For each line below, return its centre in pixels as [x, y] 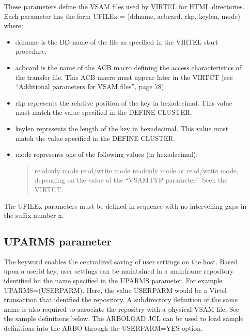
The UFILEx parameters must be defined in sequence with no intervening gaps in [125, 206]
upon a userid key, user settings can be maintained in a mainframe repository [119, 271]
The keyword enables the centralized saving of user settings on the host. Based [121, 261]
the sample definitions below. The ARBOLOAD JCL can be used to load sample [124, 318]
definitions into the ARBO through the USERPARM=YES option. [103, 328]
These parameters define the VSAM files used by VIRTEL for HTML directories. [124, 6]
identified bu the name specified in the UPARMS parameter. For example [113, 281]
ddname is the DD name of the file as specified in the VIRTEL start [117, 41]
